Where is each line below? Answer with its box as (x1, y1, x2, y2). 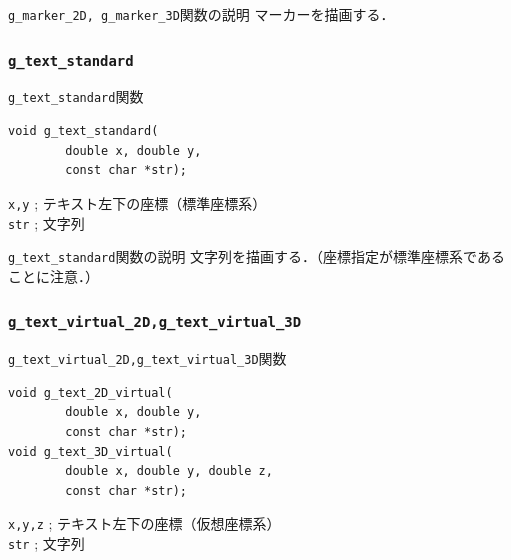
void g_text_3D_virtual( (8, 444, 173, 459)
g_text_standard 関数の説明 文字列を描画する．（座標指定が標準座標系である (8, 246, 505, 267)
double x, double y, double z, (65, 464, 273, 479)
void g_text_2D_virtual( (8, 385, 173, 400)
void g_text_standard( (8, 124, 159, 139)
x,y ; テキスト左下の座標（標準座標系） (8, 192, 267, 213)
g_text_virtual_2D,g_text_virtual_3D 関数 (8, 348, 287, 369)
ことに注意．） (8, 265, 99, 286)
